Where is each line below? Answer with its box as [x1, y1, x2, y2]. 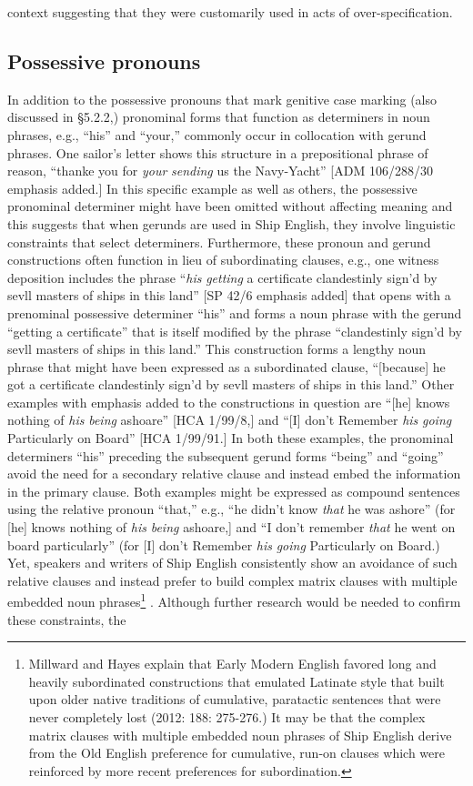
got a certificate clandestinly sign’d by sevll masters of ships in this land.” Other [7, 375, 455, 394]
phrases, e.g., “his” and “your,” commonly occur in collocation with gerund [7, 125, 427, 144]
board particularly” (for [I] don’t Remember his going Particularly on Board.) [7, 535, 440, 554]
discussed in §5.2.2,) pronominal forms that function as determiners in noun [7, 107, 430, 126]
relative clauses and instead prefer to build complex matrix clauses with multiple [7, 570, 458, 589]
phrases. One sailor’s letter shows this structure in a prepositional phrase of [7, 143, 428, 162]
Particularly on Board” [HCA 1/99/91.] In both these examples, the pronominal [7, 428, 454, 448]
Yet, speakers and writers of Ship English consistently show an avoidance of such [7, 553, 458, 572]
